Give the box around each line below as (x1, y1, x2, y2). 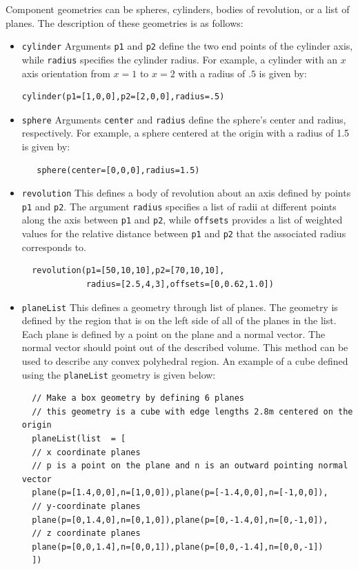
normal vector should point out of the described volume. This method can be (21, 340, 348, 355)
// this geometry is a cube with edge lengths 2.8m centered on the (32, 406, 353, 417)
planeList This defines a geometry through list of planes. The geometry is (21, 299, 338, 314)
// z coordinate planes (32, 528, 141, 539)
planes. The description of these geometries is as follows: (6, 15, 243, 30)
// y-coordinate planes (32, 501, 141, 511)
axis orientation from (21, 66, 110, 80)
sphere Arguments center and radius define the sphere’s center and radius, (21, 112, 346, 126)
